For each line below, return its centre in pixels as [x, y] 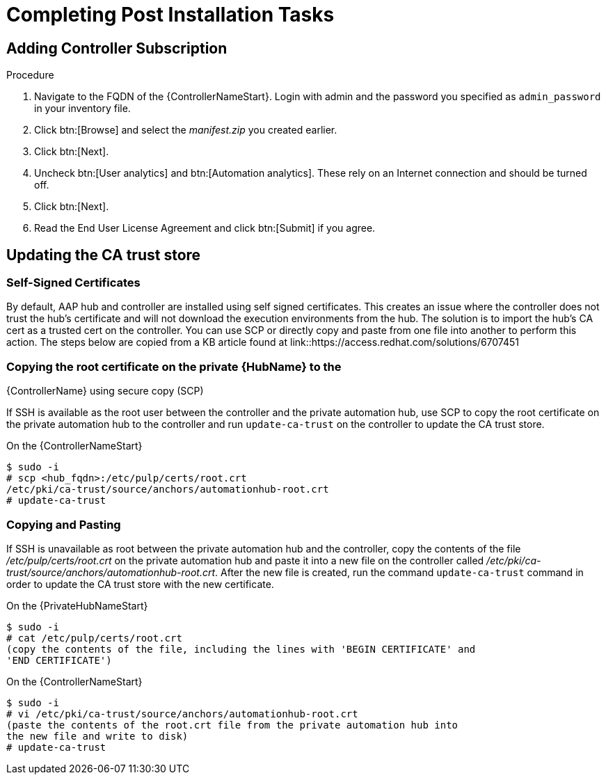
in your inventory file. [82, 109]
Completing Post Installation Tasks [170, 15]
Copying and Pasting [64, 524]
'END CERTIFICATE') [59, 660]
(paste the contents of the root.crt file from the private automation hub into [232, 725]
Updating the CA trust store [104, 255]
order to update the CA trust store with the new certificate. [140, 584]
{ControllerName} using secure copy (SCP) [105, 391]
